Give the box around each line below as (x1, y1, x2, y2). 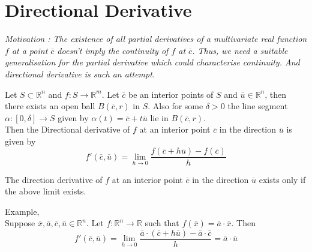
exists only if (259, 173, 306, 185)
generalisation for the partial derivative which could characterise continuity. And (5, 56, 300, 68)
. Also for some (148, 100, 203, 112)
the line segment (227, 100, 288, 112)
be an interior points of (128, 88, 214, 100)
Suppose (5, 217, 35, 229)
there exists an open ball (5, 100, 95, 112)
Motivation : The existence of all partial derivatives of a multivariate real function (5, 32, 307, 45)
